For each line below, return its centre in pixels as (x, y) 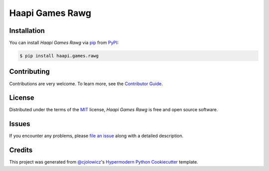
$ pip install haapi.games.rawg (59, 56)
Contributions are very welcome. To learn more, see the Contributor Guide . (86, 84)
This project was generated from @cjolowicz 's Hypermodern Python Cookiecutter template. (104, 162)
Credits (21, 150)
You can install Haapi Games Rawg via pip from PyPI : (64, 43)
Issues (20, 124)
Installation (27, 31)
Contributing (29, 72)
